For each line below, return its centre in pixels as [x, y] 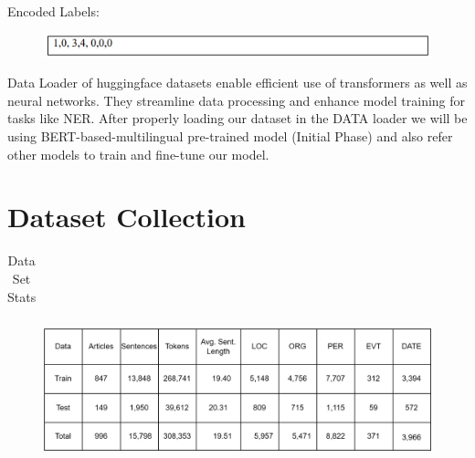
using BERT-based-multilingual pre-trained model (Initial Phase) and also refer [230, 136]
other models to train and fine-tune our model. [138, 154]
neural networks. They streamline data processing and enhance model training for [237, 100]
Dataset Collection [127, 217]
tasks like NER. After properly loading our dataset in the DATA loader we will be [237, 118]
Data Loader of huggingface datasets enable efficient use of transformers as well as [237, 83]
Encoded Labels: [53, 11]
